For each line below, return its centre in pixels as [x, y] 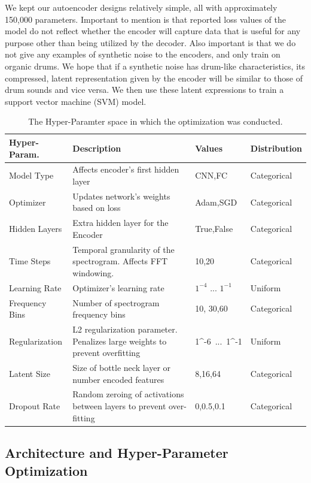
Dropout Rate [35, 406]
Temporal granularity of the [124, 249]
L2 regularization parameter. [125, 329]
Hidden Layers [36, 229]
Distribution [276, 148]
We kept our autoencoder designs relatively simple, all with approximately [141, 7]
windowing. [93, 272]
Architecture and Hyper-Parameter [117, 453]
